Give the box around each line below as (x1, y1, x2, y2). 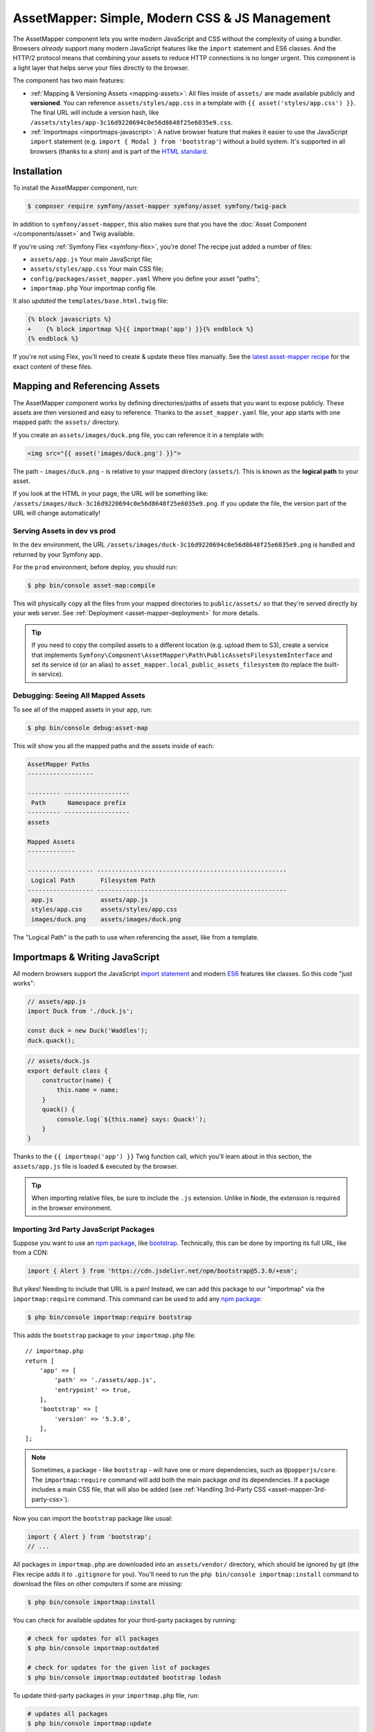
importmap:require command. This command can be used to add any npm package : (12, 1294, 262, 1302)
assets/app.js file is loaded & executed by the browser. (12, 1162, 179, 1170)
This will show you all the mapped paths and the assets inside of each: (12, 741, 215, 750)
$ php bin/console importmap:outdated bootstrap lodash (27, 1673, 222, 1681)
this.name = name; (56, 1086, 119, 1094)
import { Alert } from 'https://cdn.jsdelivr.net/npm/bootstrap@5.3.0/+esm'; (27, 1267, 298, 1275)
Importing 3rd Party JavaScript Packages (12, 1224, 155, 1234)
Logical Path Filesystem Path (31, 876, 156, 885)
